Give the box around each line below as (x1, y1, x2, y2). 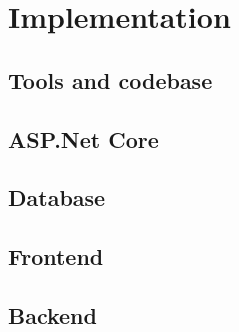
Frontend (8, 241, 104, 272)
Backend (8, 299, 97, 330)
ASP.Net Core (8, 123, 159, 154)
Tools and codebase (8, 64, 213, 95)
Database (8, 182, 106, 213)
